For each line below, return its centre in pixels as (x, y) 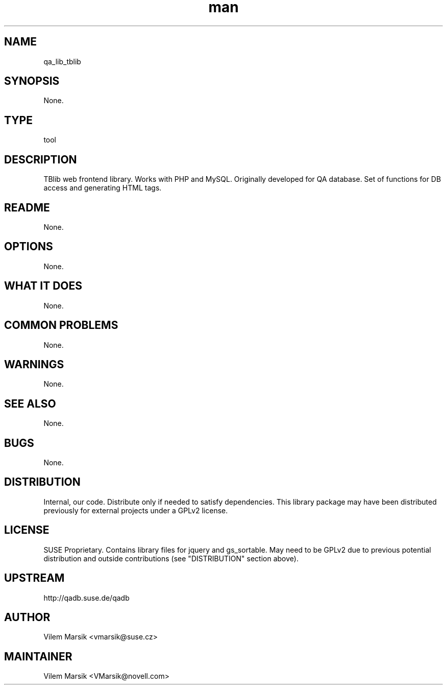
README (27, 207)
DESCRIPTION (41, 159)
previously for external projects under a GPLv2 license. (136, 510)
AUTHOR (27, 617)
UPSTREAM (34, 578)
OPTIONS (29, 247)
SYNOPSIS (32, 81)
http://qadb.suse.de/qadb (86, 598)
